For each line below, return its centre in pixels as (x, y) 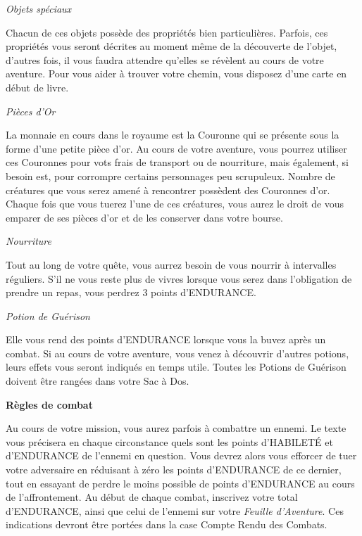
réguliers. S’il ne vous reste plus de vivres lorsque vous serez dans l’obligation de (179, 278)
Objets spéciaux (39, 8)
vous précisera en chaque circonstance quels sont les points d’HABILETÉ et (169, 441)
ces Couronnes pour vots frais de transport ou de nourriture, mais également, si (177, 162)
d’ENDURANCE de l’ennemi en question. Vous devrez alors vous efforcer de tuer (181, 455)
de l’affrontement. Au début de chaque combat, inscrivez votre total (152, 497)
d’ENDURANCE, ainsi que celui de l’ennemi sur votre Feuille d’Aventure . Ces (175, 510)
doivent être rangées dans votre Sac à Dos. (98, 381)
